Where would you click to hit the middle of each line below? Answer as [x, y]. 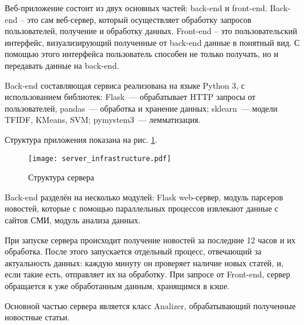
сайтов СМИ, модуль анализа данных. [73, 220]
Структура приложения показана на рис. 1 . [81, 139]
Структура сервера [61, 177]
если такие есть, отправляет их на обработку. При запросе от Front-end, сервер [148, 274]
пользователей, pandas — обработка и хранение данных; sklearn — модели [141, 108]
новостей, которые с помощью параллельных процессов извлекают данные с [142, 208]
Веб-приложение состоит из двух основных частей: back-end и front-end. [136, 8]
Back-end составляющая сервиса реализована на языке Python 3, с [125, 85]
